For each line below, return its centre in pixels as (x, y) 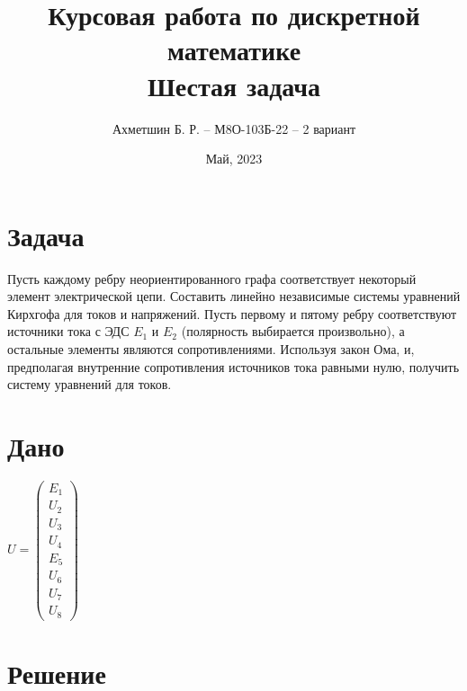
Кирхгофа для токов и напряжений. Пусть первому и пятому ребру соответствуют (232, 313)
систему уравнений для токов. (90, 384)
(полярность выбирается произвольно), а (293, 331)
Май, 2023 (234, 159)
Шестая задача (234, 85)
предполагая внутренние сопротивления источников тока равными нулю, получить (233, 366)
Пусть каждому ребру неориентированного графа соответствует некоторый (212, 278)
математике (234, 50)
